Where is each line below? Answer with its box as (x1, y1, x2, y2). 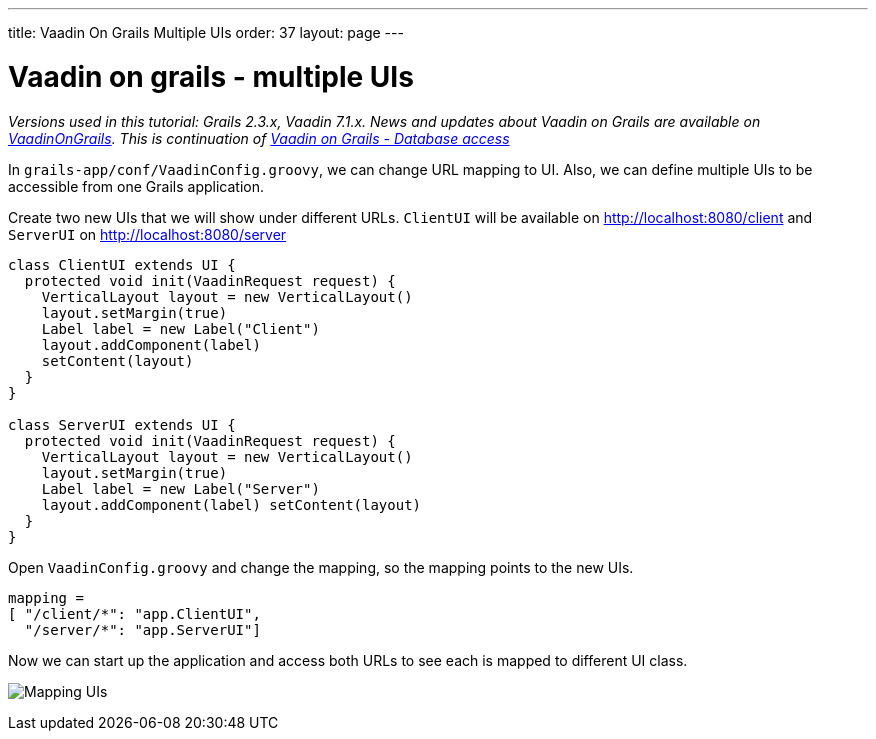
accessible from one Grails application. (8, 177, 264, 195)
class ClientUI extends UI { (8, 256, 236, 273)
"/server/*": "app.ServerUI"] (24, 621, 261, 638)
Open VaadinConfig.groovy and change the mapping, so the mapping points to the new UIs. (8, 558, 634, 576)
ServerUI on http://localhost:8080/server (8, 225, 287, 243)
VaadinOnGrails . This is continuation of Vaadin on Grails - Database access (8, 129, 510, 147)
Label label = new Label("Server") (41, 480, 320, 497)
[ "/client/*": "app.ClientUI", (8, 605, 261, 622)
